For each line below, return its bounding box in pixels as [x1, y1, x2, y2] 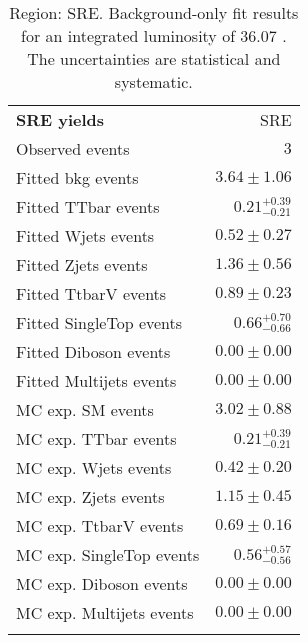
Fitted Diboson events [16, 340, 171, 363]
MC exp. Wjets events [16, 456, 172, 479]
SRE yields [16, 108, 105, 131]
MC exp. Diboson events [16, 572, 188, 595]
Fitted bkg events [16, 166, 139, 189]
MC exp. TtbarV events [16, 514, 184, 537]
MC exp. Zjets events [16, 485, 165, 508]
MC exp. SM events [16, 398, 154, 421]
